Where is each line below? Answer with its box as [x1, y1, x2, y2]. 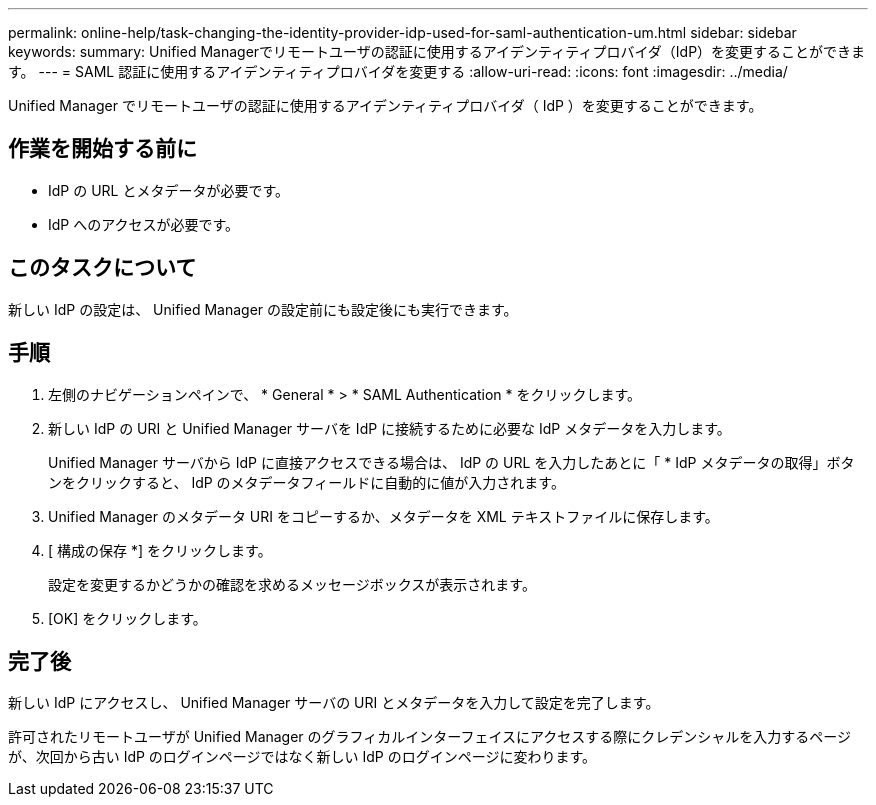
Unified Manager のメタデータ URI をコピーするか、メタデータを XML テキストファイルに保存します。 [48, 507, 719, 525]
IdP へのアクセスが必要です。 [48, 215, 240, 233]
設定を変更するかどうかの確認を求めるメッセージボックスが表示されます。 [48, 575, 536, 593]
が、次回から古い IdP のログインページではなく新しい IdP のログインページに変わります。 [8, 748, 597, 766]
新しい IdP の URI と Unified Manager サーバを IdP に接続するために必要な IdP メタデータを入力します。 [48, 419, 731, 437]
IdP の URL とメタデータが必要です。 [48, 181, 290, 199]
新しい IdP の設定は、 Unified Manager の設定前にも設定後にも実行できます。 [8, 300, 518, 318]
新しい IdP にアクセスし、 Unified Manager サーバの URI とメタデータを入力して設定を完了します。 [8, 694, 660, 712]
